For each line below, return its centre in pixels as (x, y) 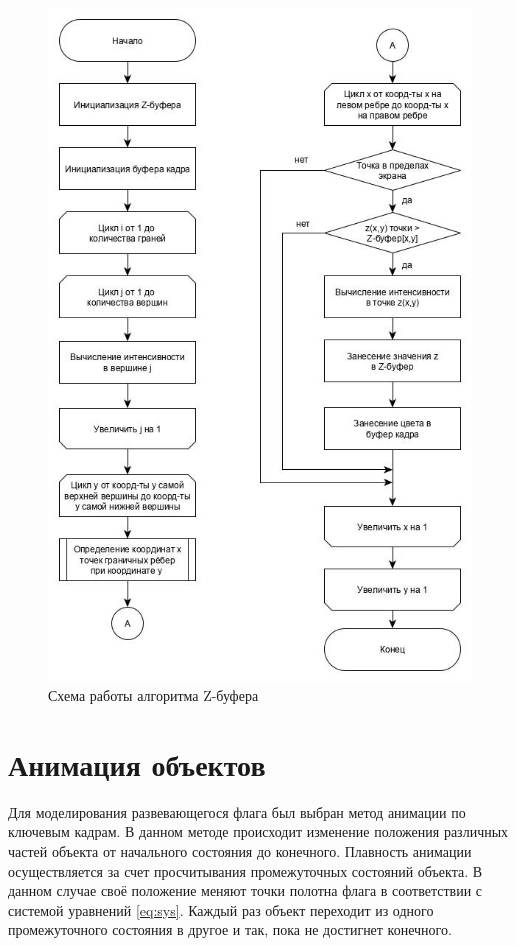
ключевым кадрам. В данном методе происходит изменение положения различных (258, 831)
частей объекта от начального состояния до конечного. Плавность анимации (240, 851)
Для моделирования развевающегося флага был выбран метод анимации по (237, 811)
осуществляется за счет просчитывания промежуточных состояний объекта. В (245, 870)
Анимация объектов (137, 763)
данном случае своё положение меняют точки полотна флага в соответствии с (245, 890)
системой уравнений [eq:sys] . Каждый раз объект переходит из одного (221, 909)
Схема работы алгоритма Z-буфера (153, 695)
